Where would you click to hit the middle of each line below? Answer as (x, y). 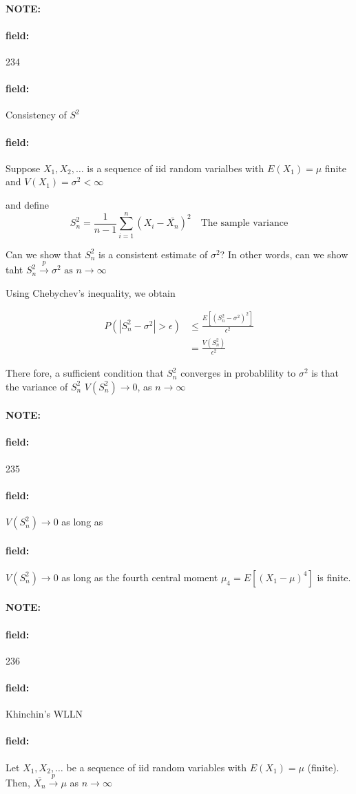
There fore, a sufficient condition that (85, 373)
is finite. (334, 577)
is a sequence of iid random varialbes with (176, 168)
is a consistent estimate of (153, 254)
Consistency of (36, 115)
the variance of (37, 386)
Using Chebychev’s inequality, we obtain (91, 292)
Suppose (23, 168)
